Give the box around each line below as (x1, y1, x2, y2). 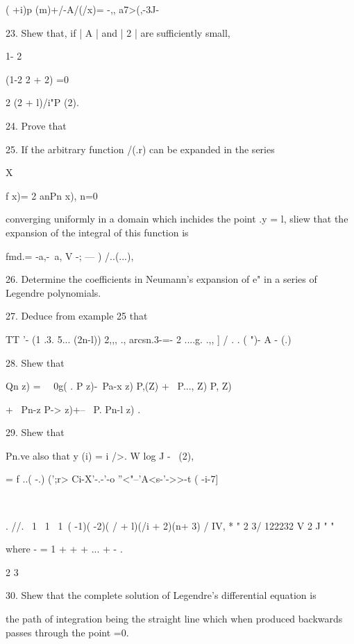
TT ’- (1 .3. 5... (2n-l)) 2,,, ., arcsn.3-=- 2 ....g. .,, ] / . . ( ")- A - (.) (6, 331, 292, 346)
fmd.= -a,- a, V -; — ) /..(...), (6, 248, 134, 263)
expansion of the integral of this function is (6, 225, 189, 239)
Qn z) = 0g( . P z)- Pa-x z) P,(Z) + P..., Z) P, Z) (6, 378, 232, 393)
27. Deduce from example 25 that (6, 308, 148, 323)
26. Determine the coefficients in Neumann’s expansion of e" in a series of (6, 272, 317, 286)
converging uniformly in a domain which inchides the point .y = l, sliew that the (6, 211, 348, 226)
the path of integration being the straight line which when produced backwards (6, 611, 343, 626)
